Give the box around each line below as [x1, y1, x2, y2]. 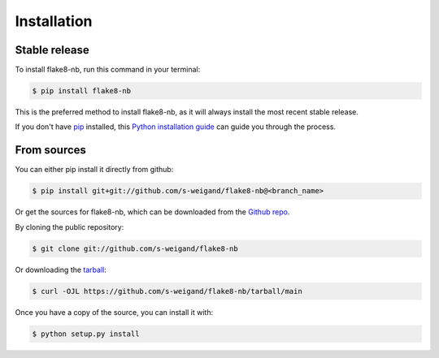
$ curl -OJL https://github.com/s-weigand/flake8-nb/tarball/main [32, 287, 302, 295]
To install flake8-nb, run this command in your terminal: [15, 65, 201, 75]
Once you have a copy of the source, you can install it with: [15, 307, 214, 317]
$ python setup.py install [32, 329, 140, 339]
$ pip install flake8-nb [32, 86, 132, 96]
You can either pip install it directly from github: [15, 165, 174, 175]
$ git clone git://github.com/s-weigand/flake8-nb [32, 244, 239, 253]
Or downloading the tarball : [15, 265, 107, 274]
